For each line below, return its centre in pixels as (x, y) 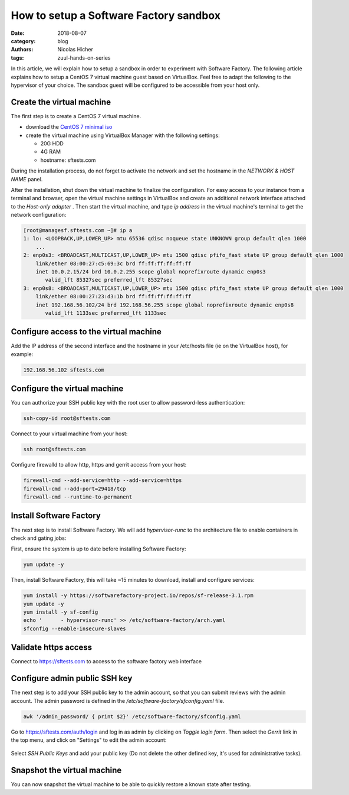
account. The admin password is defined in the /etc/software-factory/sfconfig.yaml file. (118, 700)
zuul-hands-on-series (84, 58)
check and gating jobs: (39, 538)
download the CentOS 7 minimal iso (69, 127)
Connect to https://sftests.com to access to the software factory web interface (106, 662)
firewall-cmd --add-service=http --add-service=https (103, 480)
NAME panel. (27, 179)
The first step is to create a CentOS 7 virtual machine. (76, 116)
